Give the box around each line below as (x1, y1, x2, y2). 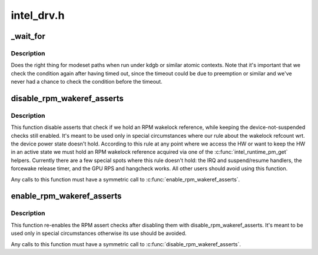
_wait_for (11, 31, 45, 41)
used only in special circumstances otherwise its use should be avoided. (11, 230, 187, 237)
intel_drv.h (11, 9, 65, 22)
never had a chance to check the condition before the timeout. (11, 78, 163, 85)
